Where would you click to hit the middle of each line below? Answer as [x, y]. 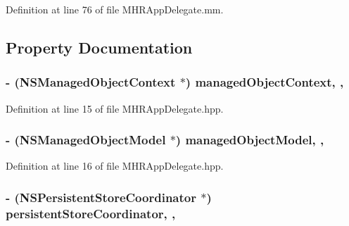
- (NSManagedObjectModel [86, 140]
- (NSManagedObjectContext [91, 82]
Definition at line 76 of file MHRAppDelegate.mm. [115, 9]
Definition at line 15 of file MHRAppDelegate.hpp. [115, 108]
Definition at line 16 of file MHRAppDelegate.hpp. [115, 166]
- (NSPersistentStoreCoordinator [101, 197]
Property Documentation [99, 47]
